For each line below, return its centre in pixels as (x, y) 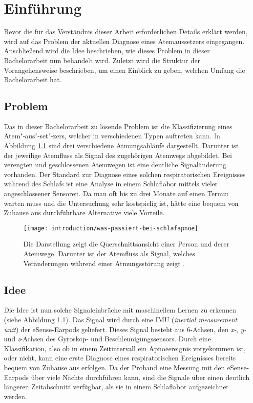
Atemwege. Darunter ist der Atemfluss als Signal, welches (109, 254)
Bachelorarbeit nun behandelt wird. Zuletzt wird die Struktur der (102, 60)
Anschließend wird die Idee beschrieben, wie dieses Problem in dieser (107, 51)
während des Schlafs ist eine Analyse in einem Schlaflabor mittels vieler (111, 184)
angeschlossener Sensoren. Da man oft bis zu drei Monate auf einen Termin (116, 193)
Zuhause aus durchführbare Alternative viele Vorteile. (84, 213)
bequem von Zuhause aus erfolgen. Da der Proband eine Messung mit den (115, 368)
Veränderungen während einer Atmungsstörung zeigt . (104, 263)
